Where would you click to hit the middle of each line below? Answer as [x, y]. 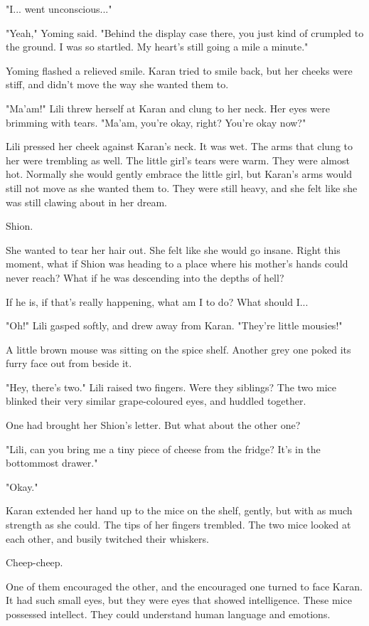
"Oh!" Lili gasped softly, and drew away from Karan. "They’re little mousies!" [174, 325]
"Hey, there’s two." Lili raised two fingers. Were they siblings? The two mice [171, 387]
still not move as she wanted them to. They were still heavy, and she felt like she [182, 187]
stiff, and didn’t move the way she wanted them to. [117, 84]
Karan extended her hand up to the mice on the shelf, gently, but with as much [179, 510]
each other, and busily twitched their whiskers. [107, 538]
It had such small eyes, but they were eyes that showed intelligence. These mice [179, 600]
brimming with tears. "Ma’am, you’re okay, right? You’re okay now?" [156, 122]
